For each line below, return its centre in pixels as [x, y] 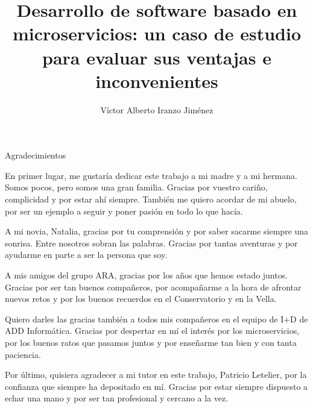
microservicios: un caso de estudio [157, 33]
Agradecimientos [36, 155]
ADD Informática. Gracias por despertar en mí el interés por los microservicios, [152, 331]
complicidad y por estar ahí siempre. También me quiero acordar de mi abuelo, [151, 199]
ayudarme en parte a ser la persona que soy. [86, 255]
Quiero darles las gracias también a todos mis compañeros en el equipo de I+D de [156, 319]
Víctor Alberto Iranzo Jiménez [157, 109]
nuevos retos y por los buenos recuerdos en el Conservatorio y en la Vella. [141, 299]
